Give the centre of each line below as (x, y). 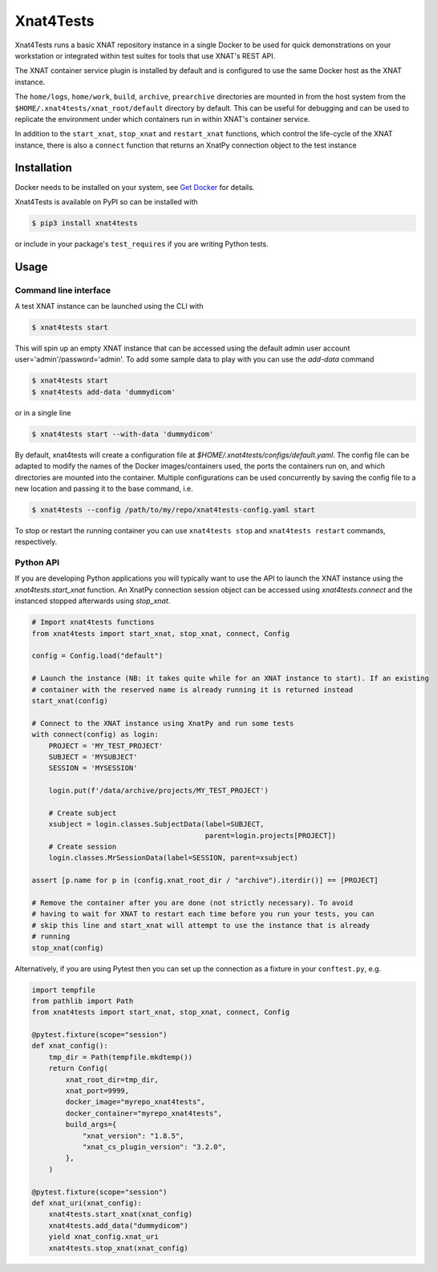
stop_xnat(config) (68, 948)
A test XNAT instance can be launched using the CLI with (109, 306)
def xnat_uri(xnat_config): (87, 1203)
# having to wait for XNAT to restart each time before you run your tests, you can (203, 914)
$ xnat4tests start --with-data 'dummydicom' (123, 434)
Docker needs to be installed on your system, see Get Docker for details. (135, 187)
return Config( (78, 1068)
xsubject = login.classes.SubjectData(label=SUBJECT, (156, 824)
